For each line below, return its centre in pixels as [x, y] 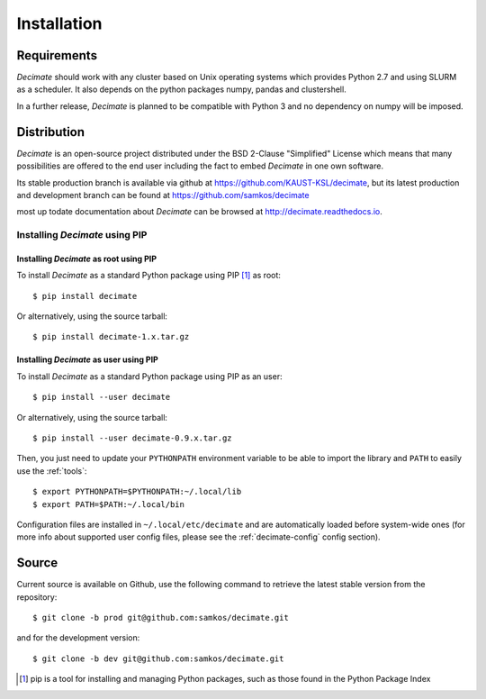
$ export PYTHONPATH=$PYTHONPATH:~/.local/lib [137, 492]
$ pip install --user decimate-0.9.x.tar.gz [133, 438]
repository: [37, 597]
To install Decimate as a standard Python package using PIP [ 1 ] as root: [148, 276]
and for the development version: [78, 638]
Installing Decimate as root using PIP [87, 259]
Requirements [57, 55]
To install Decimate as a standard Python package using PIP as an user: [149, 376]
